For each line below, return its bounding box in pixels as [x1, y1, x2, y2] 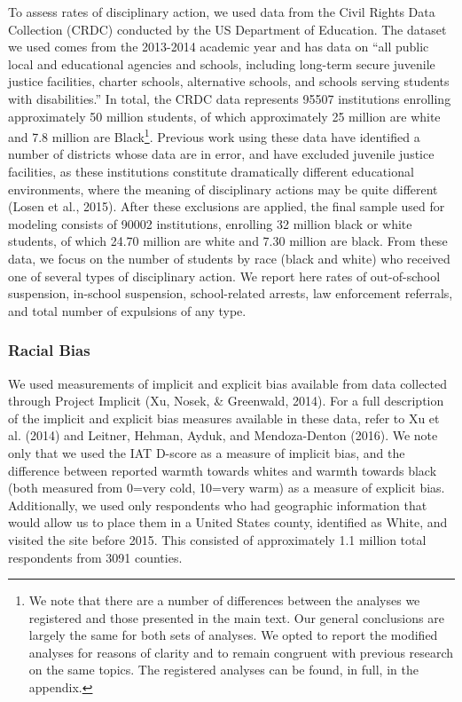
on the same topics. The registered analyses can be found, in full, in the [28, 660, 419, 679]
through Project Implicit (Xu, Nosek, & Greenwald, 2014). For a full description [8, 391, 444, 410]
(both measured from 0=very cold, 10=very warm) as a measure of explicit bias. [8, 478, 445, 497]
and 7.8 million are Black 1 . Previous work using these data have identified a [8, 125, 420, 146]
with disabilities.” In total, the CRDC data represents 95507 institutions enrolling [8, 89, 451, 107]
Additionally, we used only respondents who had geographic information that [8, 495, 427, 514]
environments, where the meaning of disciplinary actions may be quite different [8, 179, 438, 198]
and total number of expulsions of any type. [8, 301, 247, 319]
